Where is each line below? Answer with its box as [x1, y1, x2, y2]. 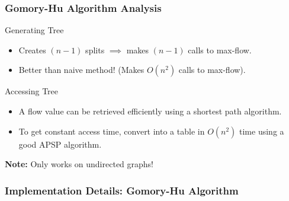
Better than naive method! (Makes [18, 63, 144, 76]
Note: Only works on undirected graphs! [5, 158, 154, 170]
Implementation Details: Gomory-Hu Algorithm [5, 183, 239, 197]
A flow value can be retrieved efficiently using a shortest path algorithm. [18, 105, 282, 117]
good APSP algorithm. [18, 138, 102, 150]
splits [85, 43, 105, 56]
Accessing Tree [5, 85, 58, 97]
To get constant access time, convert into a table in [18, 125, 205, 137]
